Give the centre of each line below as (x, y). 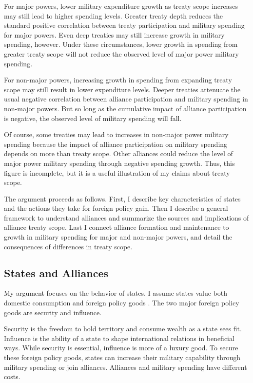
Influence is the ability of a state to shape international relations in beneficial (119, 338)
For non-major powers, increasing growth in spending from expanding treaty (118, 80)
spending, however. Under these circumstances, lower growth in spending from (121, 44)
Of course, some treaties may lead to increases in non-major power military (116, 134)
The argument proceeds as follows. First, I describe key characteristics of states (122, 198)
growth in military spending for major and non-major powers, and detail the (118, 237)
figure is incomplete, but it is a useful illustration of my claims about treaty (117, 172)
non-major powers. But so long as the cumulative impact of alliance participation (125, 108)
